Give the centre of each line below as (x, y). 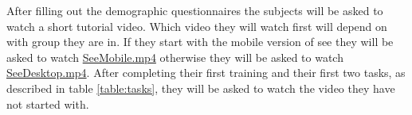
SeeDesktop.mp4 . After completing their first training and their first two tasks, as (206, 73)
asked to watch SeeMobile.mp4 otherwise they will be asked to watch (175, 57)
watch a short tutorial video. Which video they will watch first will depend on (197, 26)
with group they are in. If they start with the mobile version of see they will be (200, 42)
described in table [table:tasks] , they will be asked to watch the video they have (201, 88)
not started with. (48, 103)
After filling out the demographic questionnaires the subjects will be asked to (195, 10)
